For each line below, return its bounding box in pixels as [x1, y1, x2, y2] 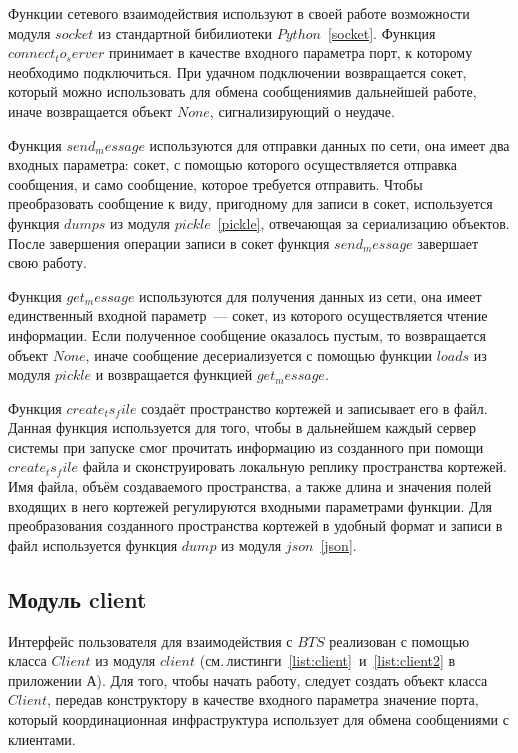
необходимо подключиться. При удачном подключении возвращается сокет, [8, 61, 467, 82]
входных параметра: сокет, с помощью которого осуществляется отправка [8, 154, 457, 175]
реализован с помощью [329, 630, 470, 651]
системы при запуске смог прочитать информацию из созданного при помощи [8, 436, 484, 457]
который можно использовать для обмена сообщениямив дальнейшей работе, [8, 81, 477, 102]
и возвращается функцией [95, 364, 253, 385]
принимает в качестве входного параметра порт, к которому [109, 42, 473, 63]
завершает [417, 232, 479, 253]
